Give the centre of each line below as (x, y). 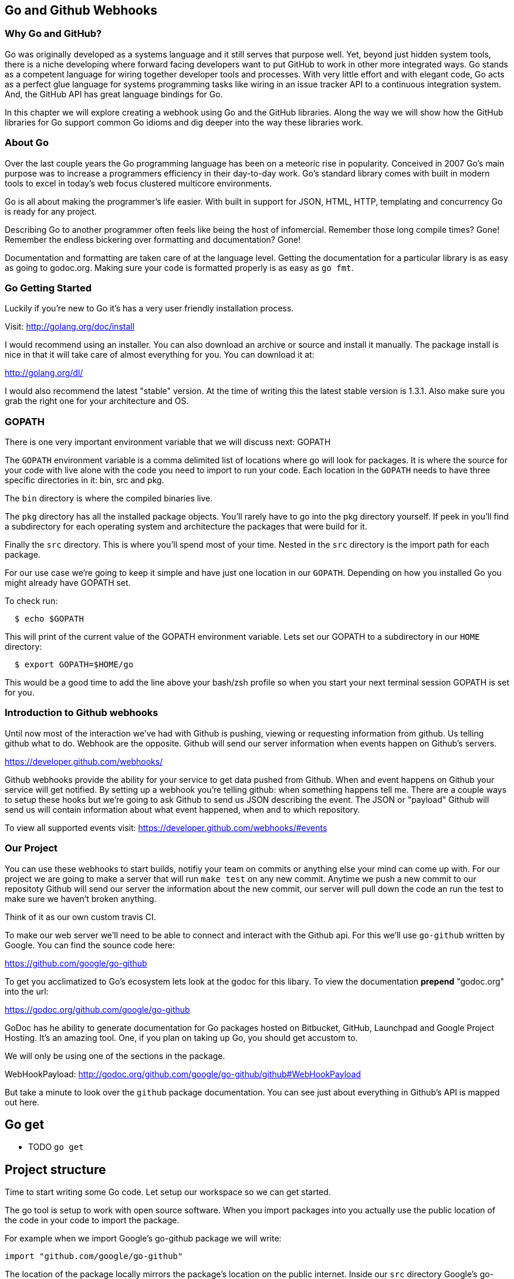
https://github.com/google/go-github (76, 963)
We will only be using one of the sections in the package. (115, 1056)
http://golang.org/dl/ (44, 373)
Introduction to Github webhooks (82, 713)
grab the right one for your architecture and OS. (97, 401)
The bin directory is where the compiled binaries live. (109, 498)
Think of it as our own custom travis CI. (80, 917)
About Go (27, 143)
